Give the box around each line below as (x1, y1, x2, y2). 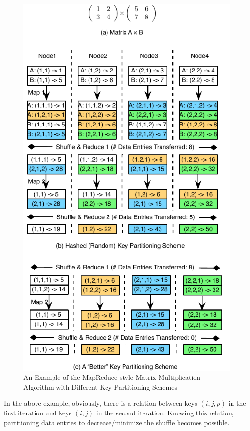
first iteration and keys (4, 407, 72, 417)
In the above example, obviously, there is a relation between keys (4, 398, 197, 408)
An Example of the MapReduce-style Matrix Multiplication (23, 372, 201, 382)
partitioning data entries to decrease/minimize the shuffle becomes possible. (4, 417, 230, 427)
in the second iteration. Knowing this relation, (96, 407, 234, 417)
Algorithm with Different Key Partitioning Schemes (23, 381, 177, 392)
